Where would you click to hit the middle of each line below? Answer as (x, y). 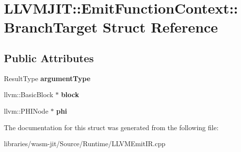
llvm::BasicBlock (29, 94)
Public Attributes (49, 58)
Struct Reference (160, 27)
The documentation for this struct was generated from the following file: (111, 127)
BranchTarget (51, 27)
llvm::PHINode (26, 110)
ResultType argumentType (47, 78)
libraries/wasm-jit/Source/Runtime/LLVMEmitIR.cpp (85, 144)
